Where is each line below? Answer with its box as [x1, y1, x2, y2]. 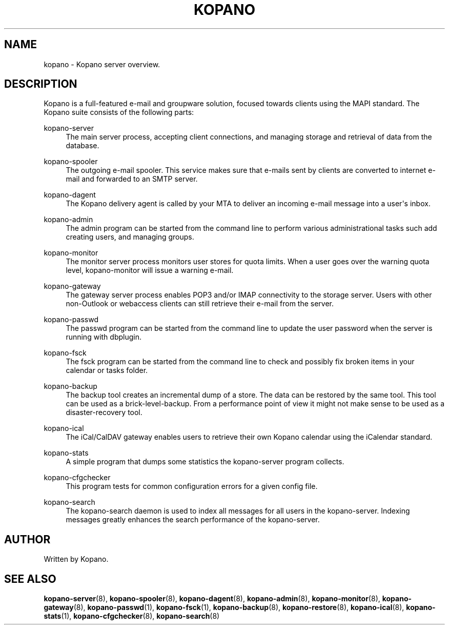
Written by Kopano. [44, 555, 109, 564]
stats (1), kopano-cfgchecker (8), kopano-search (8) [44, 612, 220, 621]
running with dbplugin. [66, 332, 141, 342]
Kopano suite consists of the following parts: [44, 108, 194, 117]
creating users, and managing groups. [66, 232, 194, 242]
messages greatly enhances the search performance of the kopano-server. [66, 515, 320, 524]
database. [66, 141, 99, 150]
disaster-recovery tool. [66, 408, 142, 417]
